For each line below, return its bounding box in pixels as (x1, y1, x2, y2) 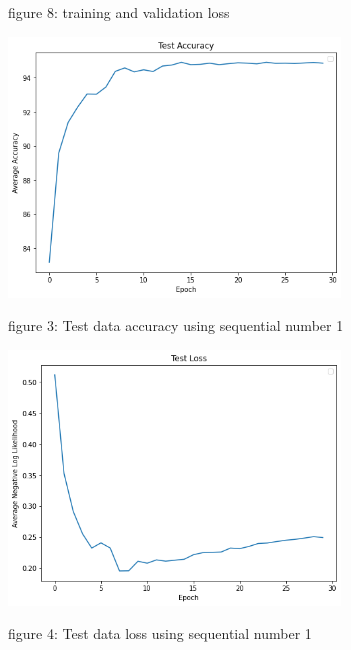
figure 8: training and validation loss (8, 2, 230, 22)
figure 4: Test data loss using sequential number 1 (8, 623, 312, 644)
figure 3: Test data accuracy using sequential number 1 (8, 315, 344, 336)
